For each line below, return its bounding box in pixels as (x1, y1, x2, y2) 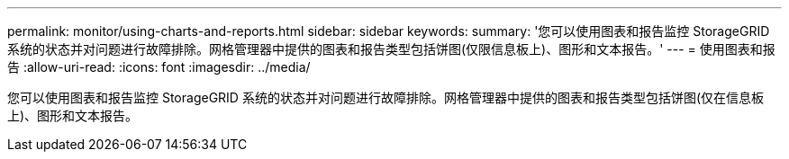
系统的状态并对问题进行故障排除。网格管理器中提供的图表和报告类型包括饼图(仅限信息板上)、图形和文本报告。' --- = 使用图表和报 (7, 41, 775, 57)
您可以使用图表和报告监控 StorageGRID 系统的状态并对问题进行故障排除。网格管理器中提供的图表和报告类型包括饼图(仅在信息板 (7, 90, 764, 105)
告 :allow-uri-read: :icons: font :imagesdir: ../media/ (7, 59, 311, 75)
